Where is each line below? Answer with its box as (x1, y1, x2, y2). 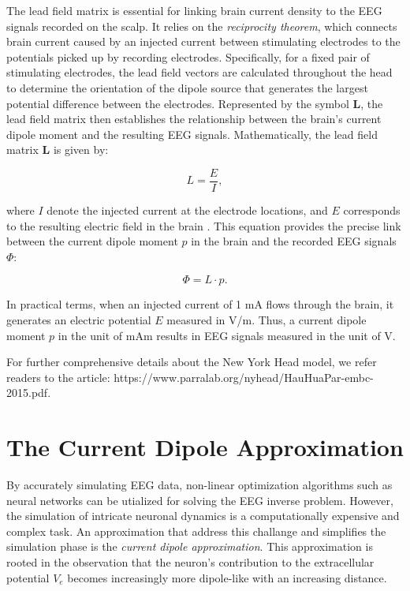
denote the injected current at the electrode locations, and (47, 202, 328, 218)
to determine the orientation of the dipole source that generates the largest (6, 79, 368, 95)
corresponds (343, 202, 401, 218)
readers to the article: (6, 368, 110, 385)
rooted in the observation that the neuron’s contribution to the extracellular (6, 554, 375, 570)
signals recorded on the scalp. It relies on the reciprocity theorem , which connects (6, 17, 397, 34)
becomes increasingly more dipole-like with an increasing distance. (67, 569, 387, 585)
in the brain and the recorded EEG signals (191, 233, 397, 249)
